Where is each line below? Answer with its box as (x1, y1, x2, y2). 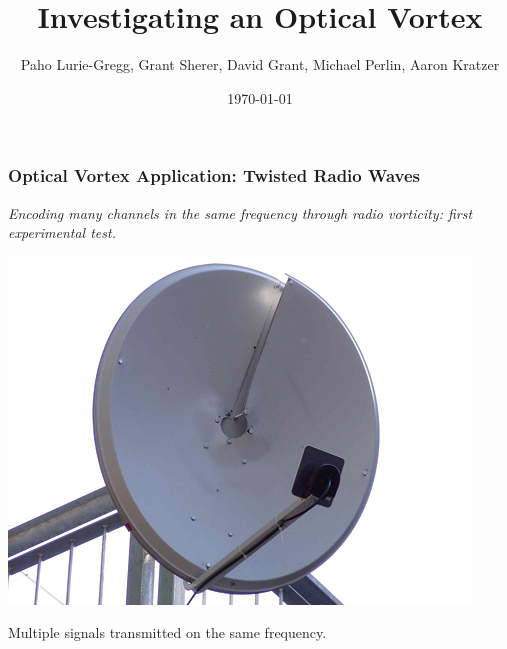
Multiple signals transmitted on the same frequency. (8, 622, 327, 643)
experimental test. (8, 222, 116, 243)
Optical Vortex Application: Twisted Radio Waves (8, 163, 420, 188)
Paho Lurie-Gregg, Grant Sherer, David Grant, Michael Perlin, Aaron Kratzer (20, 54, 500, 75)
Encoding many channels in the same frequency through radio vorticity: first (8, 202, 473, 223)
